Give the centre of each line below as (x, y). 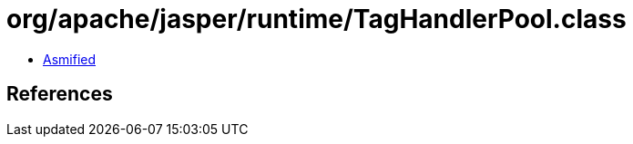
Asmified (70, 59)
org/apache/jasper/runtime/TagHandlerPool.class (316, 19)
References (60, 94)
